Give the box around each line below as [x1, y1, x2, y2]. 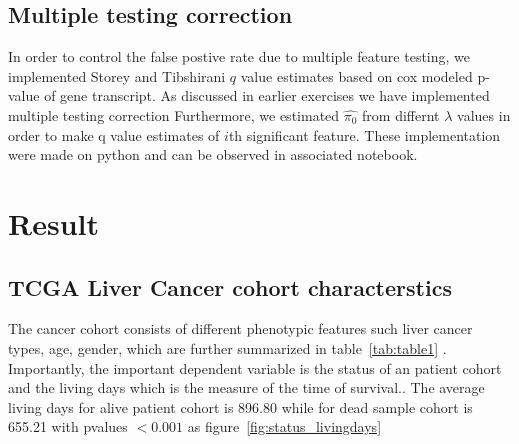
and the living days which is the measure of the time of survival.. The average [8, 377, 485, 398]
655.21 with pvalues [8, 416, 128, 437]
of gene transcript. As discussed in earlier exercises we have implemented [44, 85, 490, 106]
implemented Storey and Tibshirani [8, 65, 226, 86]
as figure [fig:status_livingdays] [187, 416, 382, 437]
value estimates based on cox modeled [240, 65, 473, 86]
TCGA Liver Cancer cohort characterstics [8, 271, 452, 302]
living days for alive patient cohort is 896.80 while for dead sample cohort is [8, 396, 473, 417]
